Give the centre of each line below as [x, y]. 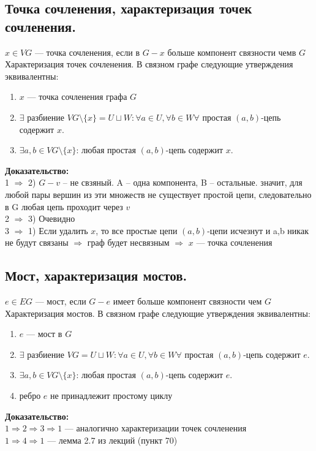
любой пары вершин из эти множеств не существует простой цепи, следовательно [158, 194]
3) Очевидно [52, 218]
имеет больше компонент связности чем [187, 301]
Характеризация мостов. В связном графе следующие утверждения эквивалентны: [158, 313]
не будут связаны [37, 242]
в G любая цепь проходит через [64, 206]
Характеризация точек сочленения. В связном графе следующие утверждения [149, 64]
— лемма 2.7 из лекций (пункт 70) [112, 440]
